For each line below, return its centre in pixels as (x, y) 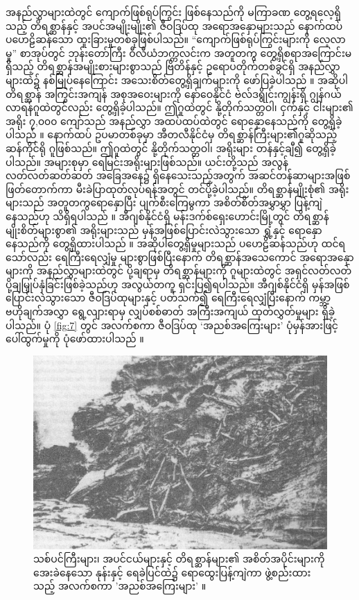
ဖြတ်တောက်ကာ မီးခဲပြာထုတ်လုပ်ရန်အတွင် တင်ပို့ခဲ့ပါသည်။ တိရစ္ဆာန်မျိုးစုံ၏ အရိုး (177, 189)
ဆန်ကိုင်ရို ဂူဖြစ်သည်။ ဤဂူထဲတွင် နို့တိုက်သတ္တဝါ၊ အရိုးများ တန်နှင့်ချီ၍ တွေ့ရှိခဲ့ (171, 148)
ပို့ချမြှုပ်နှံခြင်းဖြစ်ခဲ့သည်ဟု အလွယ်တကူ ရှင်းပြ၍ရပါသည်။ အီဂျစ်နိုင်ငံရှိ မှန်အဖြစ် (178, 284)
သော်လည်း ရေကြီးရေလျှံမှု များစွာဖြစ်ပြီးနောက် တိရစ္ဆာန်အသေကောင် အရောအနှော (180, 257)
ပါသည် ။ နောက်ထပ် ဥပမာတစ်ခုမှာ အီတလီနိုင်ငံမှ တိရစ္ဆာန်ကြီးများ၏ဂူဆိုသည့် (172, 134)
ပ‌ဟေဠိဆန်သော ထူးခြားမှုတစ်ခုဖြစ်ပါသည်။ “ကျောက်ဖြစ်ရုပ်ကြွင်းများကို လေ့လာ (176, 39)
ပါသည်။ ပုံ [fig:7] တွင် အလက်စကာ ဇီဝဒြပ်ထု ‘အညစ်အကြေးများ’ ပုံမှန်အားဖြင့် (172, 325)
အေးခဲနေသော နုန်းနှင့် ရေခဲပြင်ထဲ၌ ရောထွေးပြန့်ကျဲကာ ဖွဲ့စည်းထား (172, 572)
